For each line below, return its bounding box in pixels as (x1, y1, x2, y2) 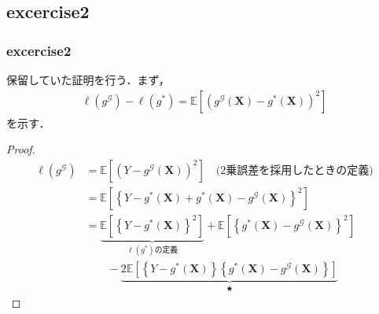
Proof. (6, 141, 35, 157)
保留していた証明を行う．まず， (6, 72, 170, 87)
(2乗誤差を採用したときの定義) (215, 164, 373, 176)
